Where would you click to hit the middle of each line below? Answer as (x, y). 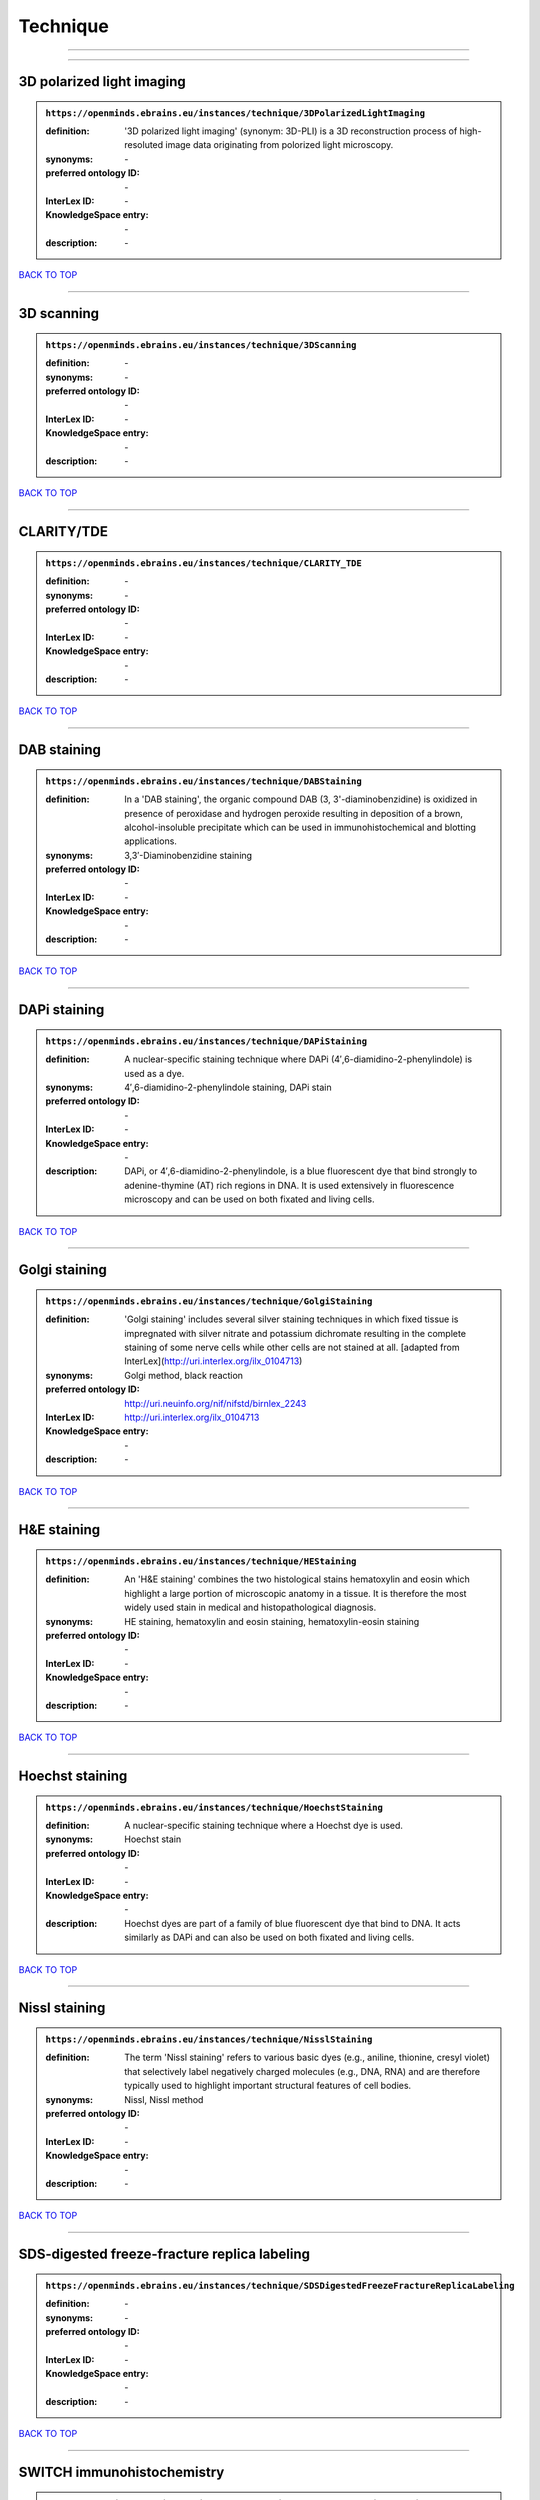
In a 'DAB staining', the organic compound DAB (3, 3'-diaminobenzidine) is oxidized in (301, 799)
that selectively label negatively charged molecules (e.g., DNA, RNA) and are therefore (302, 2071)
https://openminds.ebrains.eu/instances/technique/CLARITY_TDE (203, 563)
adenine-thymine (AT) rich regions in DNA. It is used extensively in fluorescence (289, 1185)
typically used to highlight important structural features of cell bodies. (268, 2086)
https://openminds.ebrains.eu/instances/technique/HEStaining (201, 1561)
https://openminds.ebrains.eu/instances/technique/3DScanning (201, 344)
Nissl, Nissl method (164, 2099)
